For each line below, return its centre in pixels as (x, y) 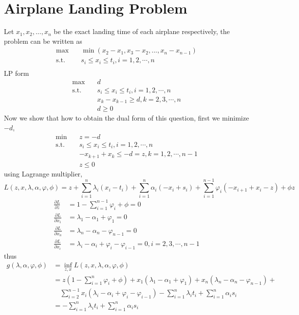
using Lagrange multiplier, (43, 173)
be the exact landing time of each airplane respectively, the (142, 31)
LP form (17, 73)
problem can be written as (43, 41)
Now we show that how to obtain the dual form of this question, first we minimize (127, 118)
